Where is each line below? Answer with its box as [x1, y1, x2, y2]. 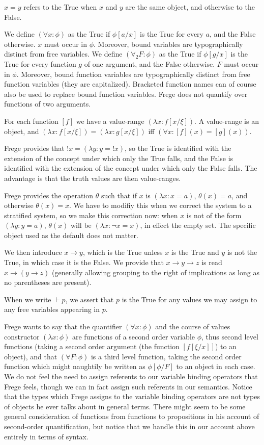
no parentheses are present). [4, 277, 92, 287]
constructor [4, 331, 40, 342]
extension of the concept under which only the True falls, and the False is [4, 152, 233, 163]
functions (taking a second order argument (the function [4, 341, 180, 352]
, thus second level [201, 331, 258, 342]
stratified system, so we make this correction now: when [4, 210, 178, 220]
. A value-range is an [194, 115, 259, 126]
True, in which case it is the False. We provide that [4, 257, 164, 268]
